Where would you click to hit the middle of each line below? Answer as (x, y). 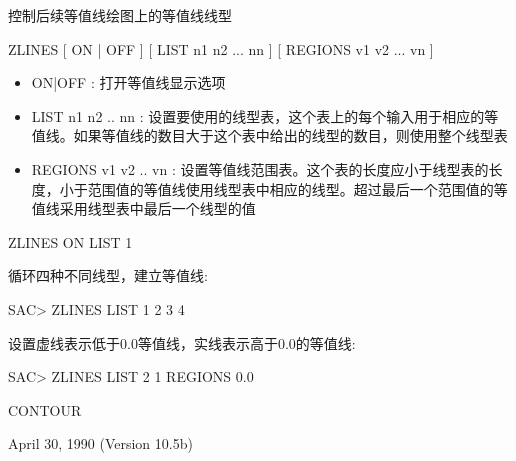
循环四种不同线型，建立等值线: (108, 275)
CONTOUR (45, 409)
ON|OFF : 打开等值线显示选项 (128, 82)
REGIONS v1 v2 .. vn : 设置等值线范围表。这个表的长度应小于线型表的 (260, 168)
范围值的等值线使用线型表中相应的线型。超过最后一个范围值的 (290, 188)
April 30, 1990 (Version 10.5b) (100, 443)
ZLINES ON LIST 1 (70, 241)
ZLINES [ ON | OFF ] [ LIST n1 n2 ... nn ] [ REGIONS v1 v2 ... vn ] (221, 48)
